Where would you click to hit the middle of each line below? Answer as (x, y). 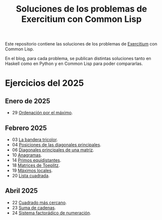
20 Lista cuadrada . (31, 176)
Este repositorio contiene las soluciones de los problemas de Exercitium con (81, 44)
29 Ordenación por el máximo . (42, 113)
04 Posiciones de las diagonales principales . (57, 145)
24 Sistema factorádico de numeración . (51, 213)
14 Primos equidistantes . (37, 160)
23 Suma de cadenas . (34, 207)
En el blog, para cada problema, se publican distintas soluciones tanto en (78, 59)
